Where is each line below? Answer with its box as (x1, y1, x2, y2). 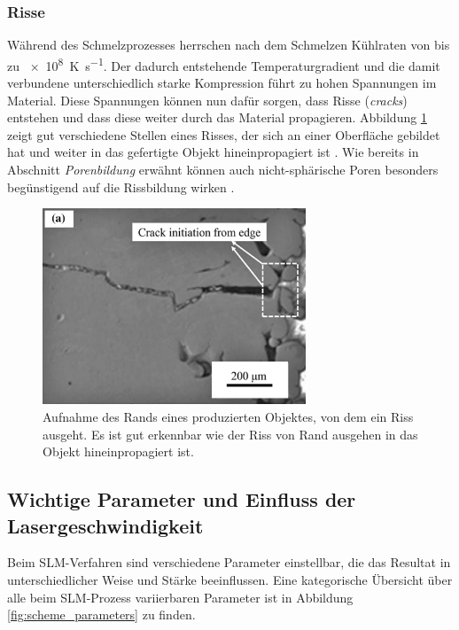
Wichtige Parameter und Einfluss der (7, 486, 356, 513)
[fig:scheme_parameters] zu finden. (7, 605, 196, 624)
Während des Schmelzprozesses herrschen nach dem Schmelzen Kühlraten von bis (7, 35, 450, 54)
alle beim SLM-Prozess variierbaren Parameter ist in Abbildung (7, 587, 354, 606)
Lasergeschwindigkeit (7, 511, 204, 539)
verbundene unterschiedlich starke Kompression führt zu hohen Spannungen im (7, 74, 437, 92)
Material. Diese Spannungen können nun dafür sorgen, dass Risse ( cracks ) (7, 90, 408, 109)
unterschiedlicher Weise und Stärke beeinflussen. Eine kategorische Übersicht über (7, 571, 453, 589)
